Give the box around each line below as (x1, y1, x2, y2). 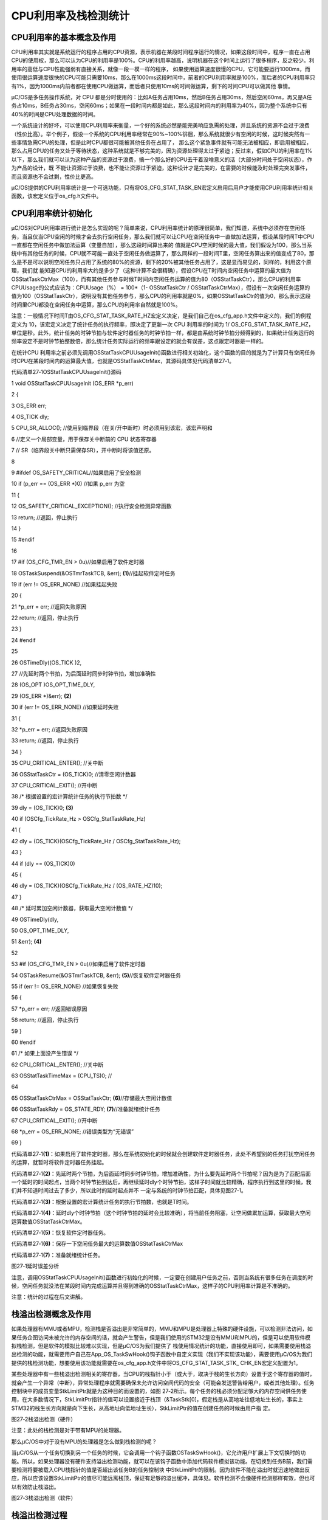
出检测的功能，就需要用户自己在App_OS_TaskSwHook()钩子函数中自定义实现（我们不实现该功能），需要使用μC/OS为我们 (11, 1350, 313, 1358)
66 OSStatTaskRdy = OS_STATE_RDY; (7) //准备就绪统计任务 (11, 1105, 160, 1113)
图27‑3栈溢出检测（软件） (11, 1494, 77, 1502)
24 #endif (11, 636, 36, 644)
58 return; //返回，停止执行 (11, 1016, 79, 1024)
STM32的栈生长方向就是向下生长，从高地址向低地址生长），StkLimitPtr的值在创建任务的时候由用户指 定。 (11, 1404, 274, 1412)
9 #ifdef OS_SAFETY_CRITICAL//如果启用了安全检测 (11, 469, 141, 476)
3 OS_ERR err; (11, 402, 47, 409)
